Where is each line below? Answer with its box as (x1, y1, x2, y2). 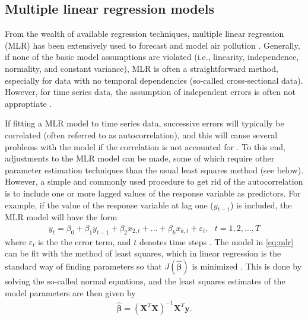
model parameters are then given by (5, 286, 136, 299)
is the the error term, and (38, 235, 131, 248)
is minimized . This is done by (192, 259, 302, 272)
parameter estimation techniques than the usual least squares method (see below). (5, 163, 304, 176)
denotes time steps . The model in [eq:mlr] (139, 235, 294, 248)
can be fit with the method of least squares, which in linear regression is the (5, 247, 281, 259)
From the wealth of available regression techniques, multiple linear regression (5, 27, 284, 40)
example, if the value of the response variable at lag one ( (5, 198, 214, 211)
